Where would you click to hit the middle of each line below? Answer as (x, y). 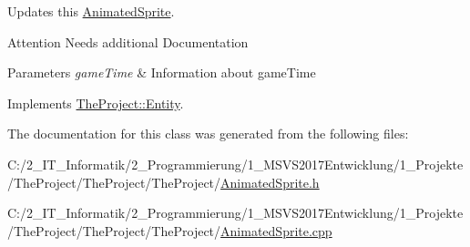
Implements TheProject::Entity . (96, 103)
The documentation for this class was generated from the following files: (208, 134)
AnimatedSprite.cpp (276, 230)
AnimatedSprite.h (270, 182)
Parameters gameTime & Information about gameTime (162, 72)
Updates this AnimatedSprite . (91, 11)
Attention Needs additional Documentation (128, 41)
